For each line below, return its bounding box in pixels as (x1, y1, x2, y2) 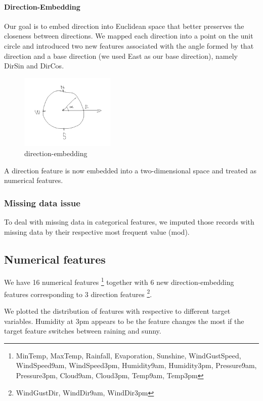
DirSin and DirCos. (4, 60, 64, 71)
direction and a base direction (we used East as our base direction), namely (4, 50, 238, 61)
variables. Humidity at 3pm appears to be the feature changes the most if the (4, 315, 244, 326)
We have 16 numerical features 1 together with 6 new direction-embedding (4, 275, 234, 287)
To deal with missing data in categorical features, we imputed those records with (4, 216, 254, 227)
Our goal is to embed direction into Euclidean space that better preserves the (4, 20, 244, 31)
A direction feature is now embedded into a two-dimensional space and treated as (4, 165, 256, 175)
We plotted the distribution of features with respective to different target (4, 305, 231, 316)
